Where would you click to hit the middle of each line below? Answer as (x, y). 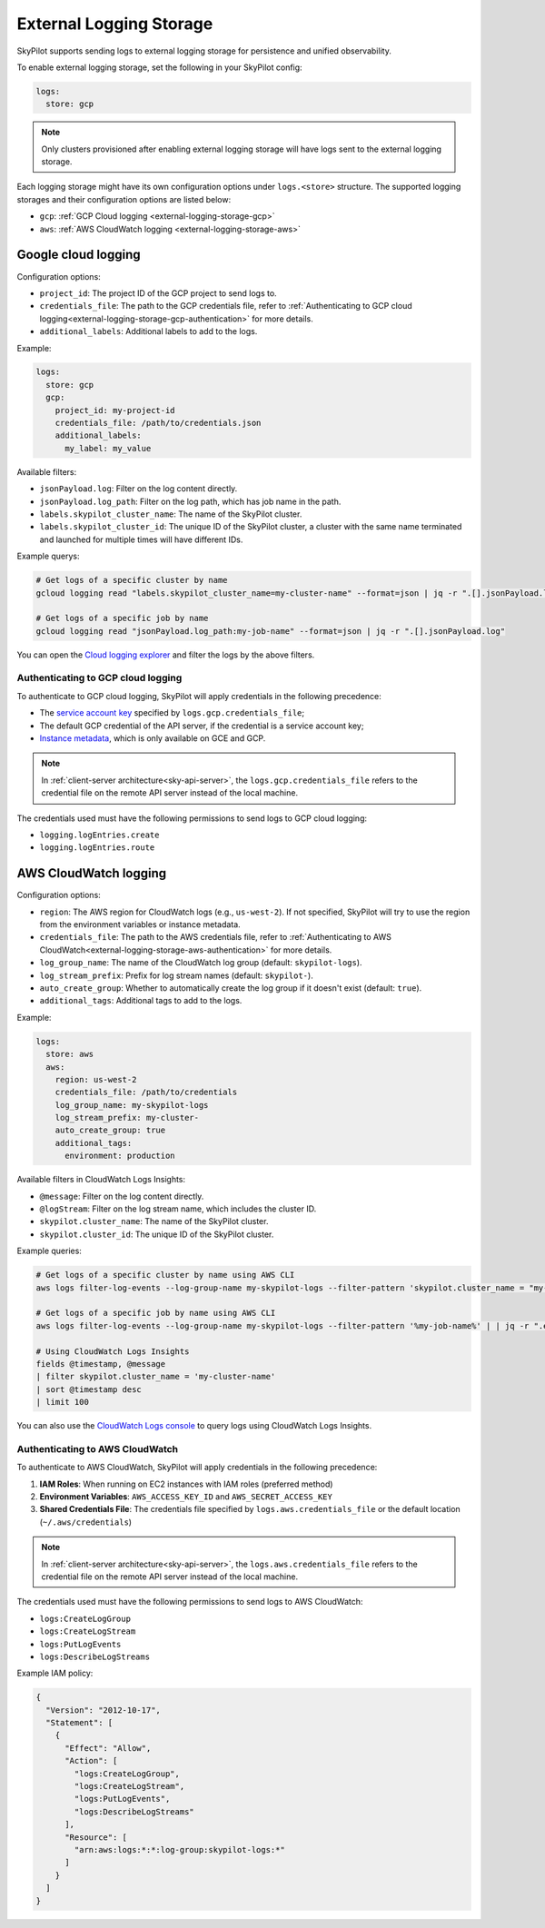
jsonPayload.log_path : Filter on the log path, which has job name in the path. (190, 501)
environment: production (120, 1156)
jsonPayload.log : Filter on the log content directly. (139, 489)
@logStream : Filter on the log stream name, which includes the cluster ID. (178, 1209)
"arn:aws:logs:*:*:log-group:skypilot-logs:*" (179, 1849)
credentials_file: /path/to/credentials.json (158, 423)
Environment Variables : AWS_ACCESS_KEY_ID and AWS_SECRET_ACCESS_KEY (186, 1497)
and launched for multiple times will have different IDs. (141, 539)
